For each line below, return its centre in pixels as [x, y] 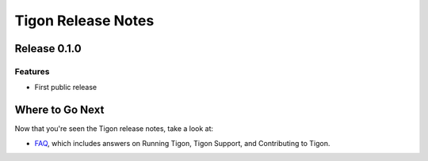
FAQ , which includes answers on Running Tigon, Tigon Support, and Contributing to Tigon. [182, 143]
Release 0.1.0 [48, 49]
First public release [66, 88]
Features [32, 71]
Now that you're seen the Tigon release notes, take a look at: [114, 129]
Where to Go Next [59, 110]
